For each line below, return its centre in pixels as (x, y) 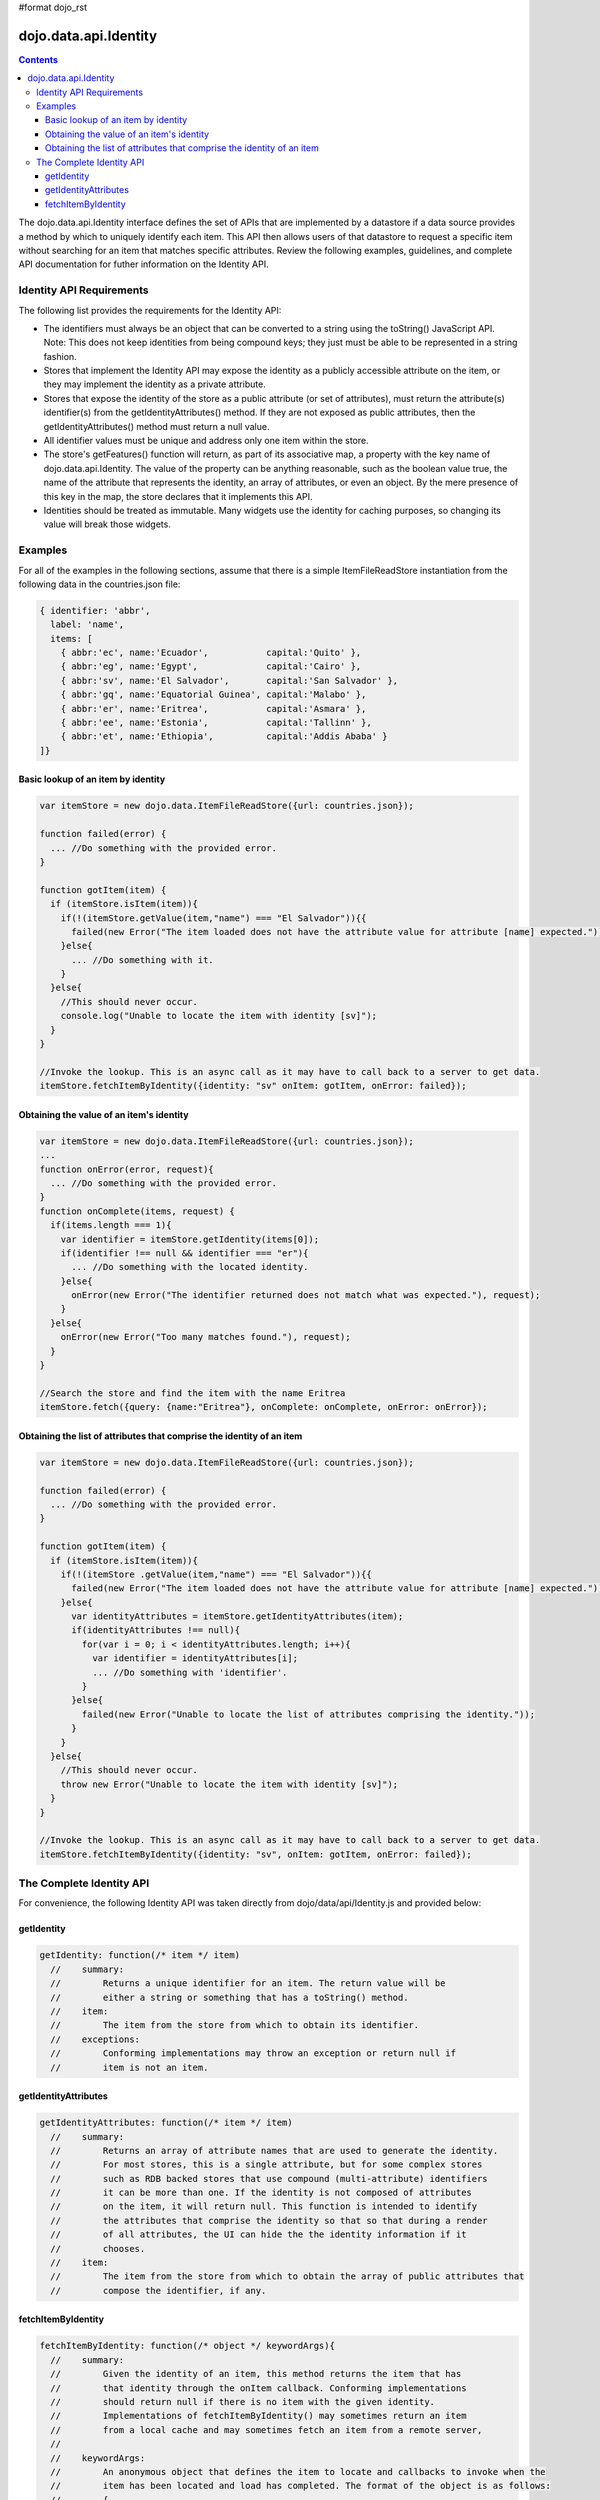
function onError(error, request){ (126, 1169)
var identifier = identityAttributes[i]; (195, 1658)
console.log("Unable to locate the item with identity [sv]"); (219, 1016)
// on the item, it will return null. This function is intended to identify (264, 2206)
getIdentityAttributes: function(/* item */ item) (166, 2123)
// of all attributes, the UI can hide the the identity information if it (258, 2234)
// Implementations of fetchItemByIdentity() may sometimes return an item (258, 2416)
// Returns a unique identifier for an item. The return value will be (248, 1983)
